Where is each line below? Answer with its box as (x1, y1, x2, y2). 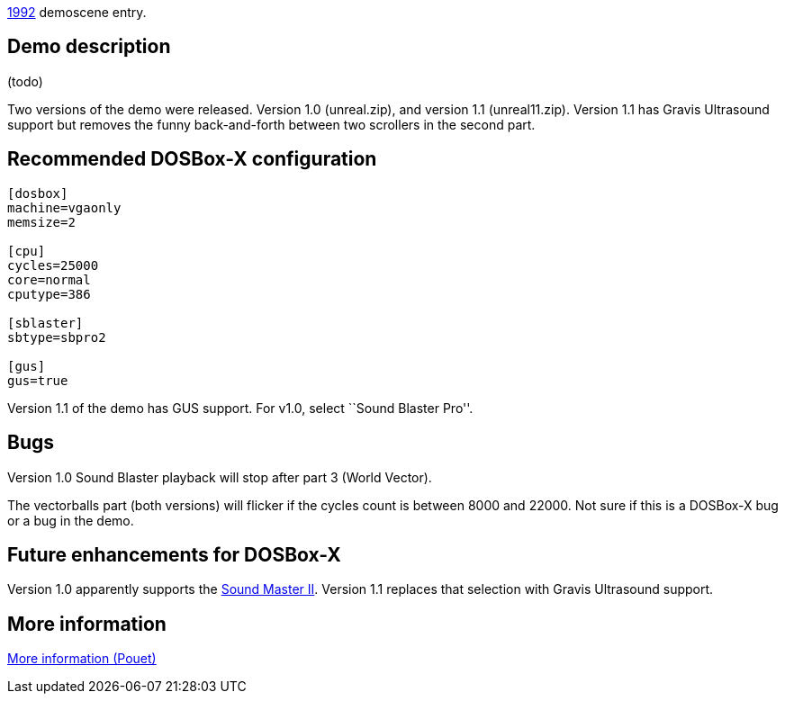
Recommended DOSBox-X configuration (7, 148, 377, 171)
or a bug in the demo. (7, 512, 134, 528)
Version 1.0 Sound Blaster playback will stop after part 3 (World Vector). (7, 469, 432, 485)
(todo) (7, 73, 43, 89)
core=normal (7, 272, 91, 287)
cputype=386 (7, 286, 91, 301)
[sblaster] (7, 315, 84, 330)
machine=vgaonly (7, 200, 122, 215)
